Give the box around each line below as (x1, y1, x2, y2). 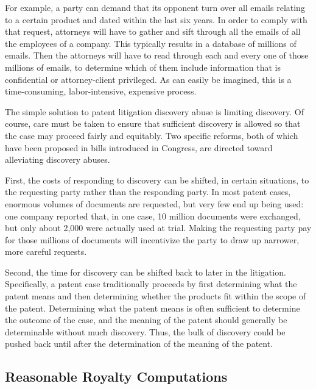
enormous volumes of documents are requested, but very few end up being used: (5, 197, 304, 210)
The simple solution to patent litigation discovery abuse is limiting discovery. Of (5, 105, 304, 118)
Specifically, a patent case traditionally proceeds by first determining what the (5, 277, 297, 290)
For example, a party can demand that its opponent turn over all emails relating (5, 1, 305, 13)
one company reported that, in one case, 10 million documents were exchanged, (5, 209, 301, 222)
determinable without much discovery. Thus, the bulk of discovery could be (5, 325, 286, 338)
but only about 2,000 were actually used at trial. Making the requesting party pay (5, 221, 312, 234)
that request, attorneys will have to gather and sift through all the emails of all (5, 25, 301, 38)
